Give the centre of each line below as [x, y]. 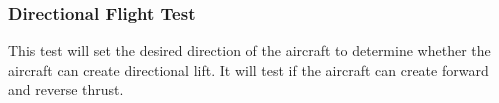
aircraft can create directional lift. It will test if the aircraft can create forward [248, 69]
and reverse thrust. [66, 89]
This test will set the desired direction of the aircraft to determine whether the [249, 50]
